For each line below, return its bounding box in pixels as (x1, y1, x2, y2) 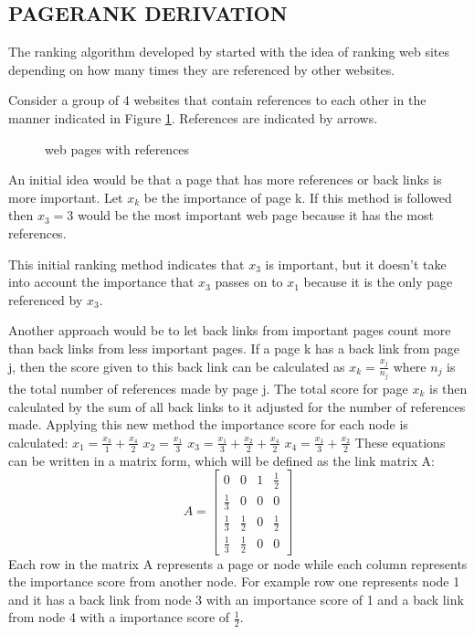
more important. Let (8, 187, 123, 206)
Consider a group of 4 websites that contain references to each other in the (8, 90, 427, 110)
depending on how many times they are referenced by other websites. (8, 59, 395, 79)
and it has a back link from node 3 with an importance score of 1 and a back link (8, 589, 464, 608)
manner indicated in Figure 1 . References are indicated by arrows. (8, 108, 378, 127)
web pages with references (45, 139, 190, 158)
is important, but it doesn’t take (265, 254, 447, 273)
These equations (354, 432, 446, 451)
